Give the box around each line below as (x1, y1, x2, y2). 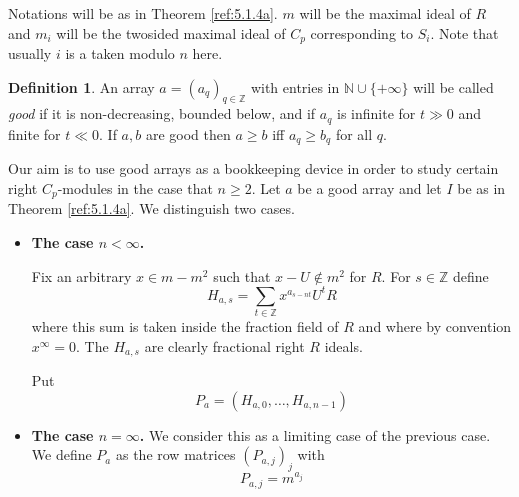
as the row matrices (115, 444, 236, 465)
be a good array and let (297, 177, 442, 198)
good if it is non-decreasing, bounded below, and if (8, 103, 316, 124)
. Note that (430, 22, 499, 43)
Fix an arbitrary (31, 265, 132, 286)
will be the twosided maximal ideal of (56, 22, 286, 43)
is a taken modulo (65, 43, 175, 64)
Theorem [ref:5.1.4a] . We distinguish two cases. (8, 198, 295, 219)
